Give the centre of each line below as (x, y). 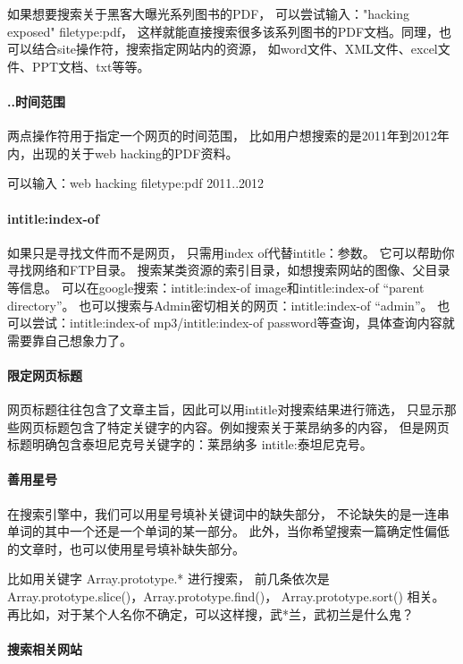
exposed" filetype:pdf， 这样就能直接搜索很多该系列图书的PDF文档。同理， (223, 31)
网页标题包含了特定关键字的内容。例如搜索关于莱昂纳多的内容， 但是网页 (234, 426)
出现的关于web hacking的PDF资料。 (135, 153)
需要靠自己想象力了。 (70, 340)
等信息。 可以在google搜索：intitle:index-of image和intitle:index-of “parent (216, 287)
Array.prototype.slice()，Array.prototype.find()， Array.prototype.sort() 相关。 (226, 596)
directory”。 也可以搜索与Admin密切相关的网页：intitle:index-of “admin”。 (220, 305)
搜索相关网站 (45, 648)
